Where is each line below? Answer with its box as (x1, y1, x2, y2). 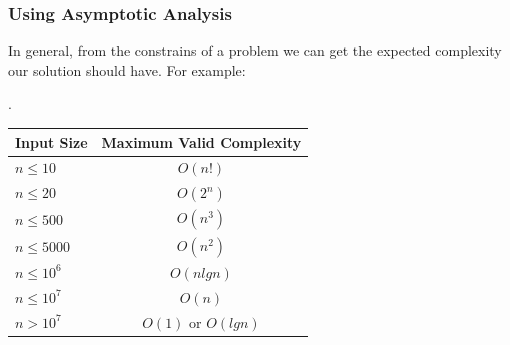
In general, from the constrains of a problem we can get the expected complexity (8, 40, 502, 61)
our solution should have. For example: (8, 59, 246, 80)
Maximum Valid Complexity (101, 131, 302, 152)
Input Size (15, 131, 88, 152)
